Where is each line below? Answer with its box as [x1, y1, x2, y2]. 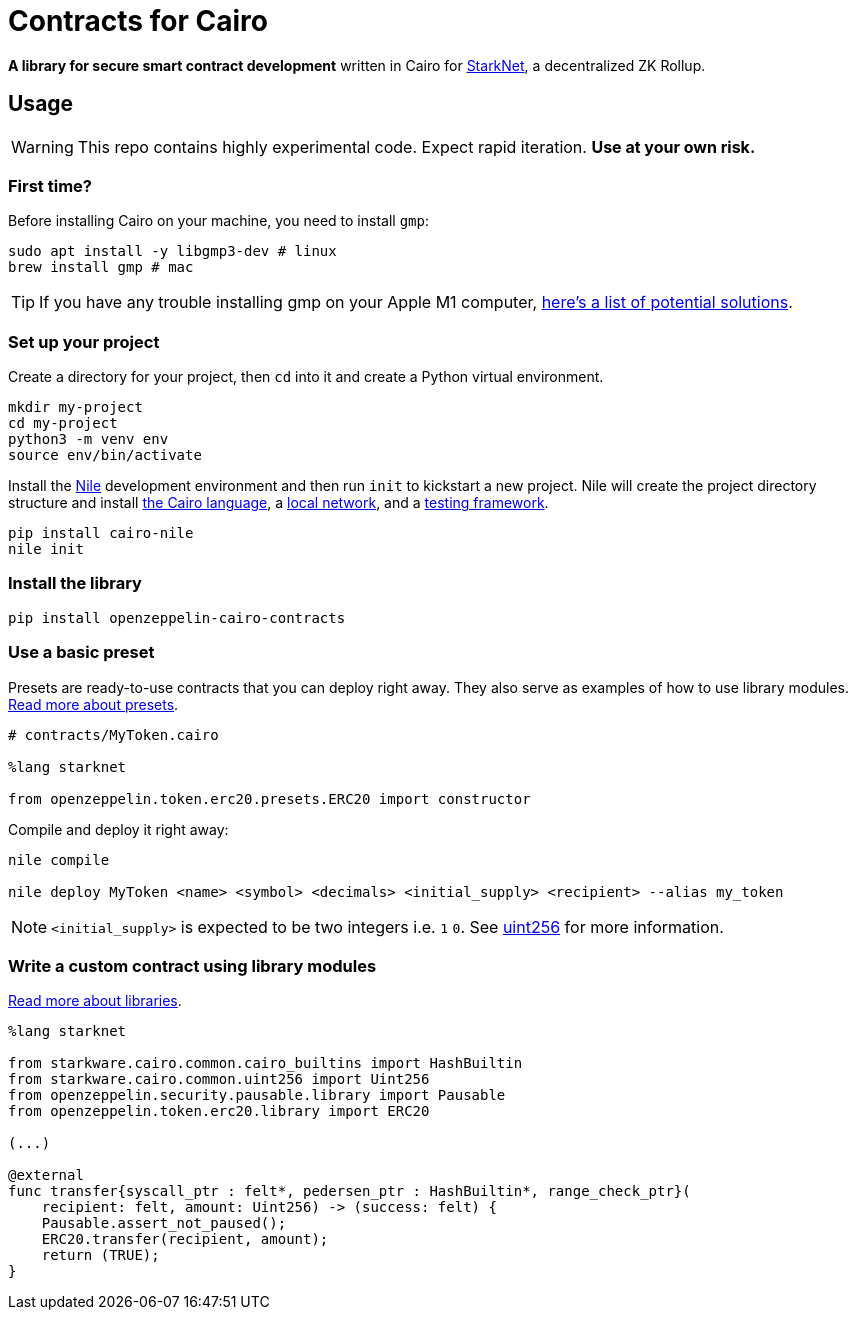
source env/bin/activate [8, 447, 202, 464]
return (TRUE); [41, 1247, 160, 1264]
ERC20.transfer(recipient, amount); [41, 1231, 329, 1248]
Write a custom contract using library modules [8, 955, 377, 976]
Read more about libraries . [8, 992, 182, 1010]
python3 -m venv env [8, 431, 169, 448]
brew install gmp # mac [8, 259, 194, 276]
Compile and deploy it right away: [8, 820, 229, 838]
